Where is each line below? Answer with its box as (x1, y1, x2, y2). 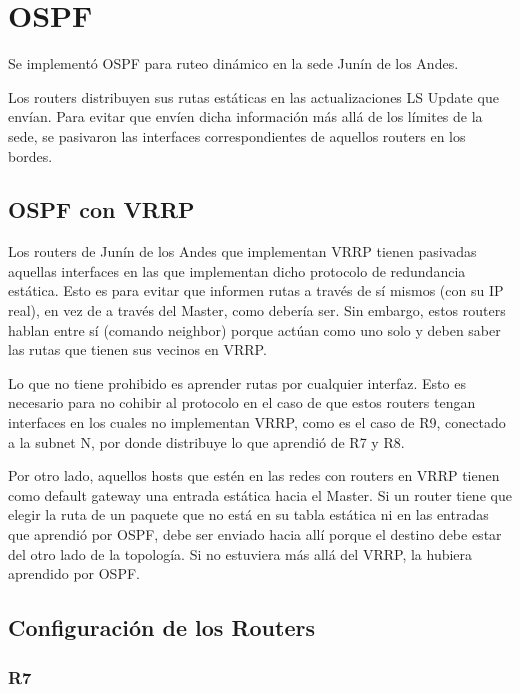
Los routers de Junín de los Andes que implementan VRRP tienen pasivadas (8, 241, 477, 262)
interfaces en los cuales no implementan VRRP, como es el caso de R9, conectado (8, 412, 506, 433)
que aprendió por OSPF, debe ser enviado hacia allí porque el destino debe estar (8, 524, 502, 545)
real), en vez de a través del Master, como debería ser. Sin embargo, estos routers (8, 300, 506, 321)
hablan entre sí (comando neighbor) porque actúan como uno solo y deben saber (8, 319, 501, 340)
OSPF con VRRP (8, 194, 195, 225)
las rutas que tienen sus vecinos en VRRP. (8, 339, 267, 360)
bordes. (8, 145, 53, 166)
